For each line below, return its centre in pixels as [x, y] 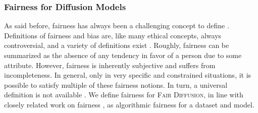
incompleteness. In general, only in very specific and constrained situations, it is [128, 75]
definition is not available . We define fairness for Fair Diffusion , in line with [124, 95]
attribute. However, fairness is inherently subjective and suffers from [110, 65]
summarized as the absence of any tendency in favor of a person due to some [123, 55]
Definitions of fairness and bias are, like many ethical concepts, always [113, 35]
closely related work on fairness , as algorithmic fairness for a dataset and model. [129, 104]
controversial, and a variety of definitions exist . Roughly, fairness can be [117, 45]
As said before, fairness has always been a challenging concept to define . [117, 25]
